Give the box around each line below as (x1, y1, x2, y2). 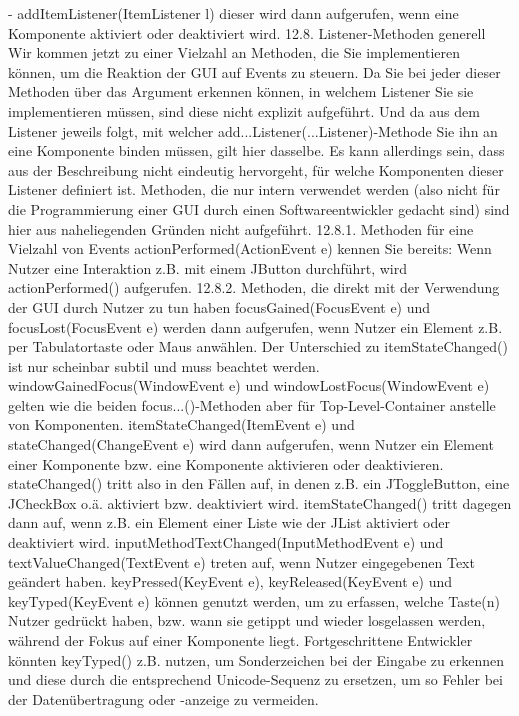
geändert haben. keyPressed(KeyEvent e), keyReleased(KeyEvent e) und (8, 571, 453, 592)
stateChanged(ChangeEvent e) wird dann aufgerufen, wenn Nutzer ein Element (8, 434, 494, 455)
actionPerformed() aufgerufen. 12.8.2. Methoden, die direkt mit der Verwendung (8, 277, 500, 298)
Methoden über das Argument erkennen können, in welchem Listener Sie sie (8, 81, 474, 102)
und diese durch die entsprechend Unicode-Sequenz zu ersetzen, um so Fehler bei (8, 669, 503, 690)
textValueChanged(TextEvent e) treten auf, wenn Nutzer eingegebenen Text (8, 551, 475, 572)
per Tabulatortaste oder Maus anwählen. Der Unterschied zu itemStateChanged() (8, 336, 508, 357)
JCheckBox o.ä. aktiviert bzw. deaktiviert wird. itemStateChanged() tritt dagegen (8, 492, 512, 513)
